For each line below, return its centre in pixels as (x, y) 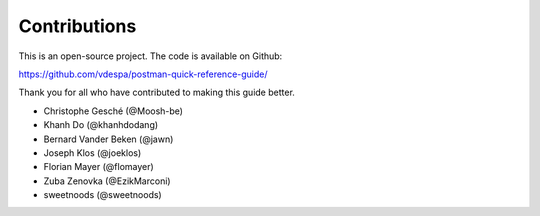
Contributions (77, 26)
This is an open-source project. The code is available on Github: (150, 56)
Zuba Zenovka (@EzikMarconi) (107, 181)
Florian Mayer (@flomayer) (98, 167)
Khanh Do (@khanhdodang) (101, 125)
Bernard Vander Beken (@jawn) (108, 139)
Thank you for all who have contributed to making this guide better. (156, 92)
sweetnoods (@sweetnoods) (102, 195)
